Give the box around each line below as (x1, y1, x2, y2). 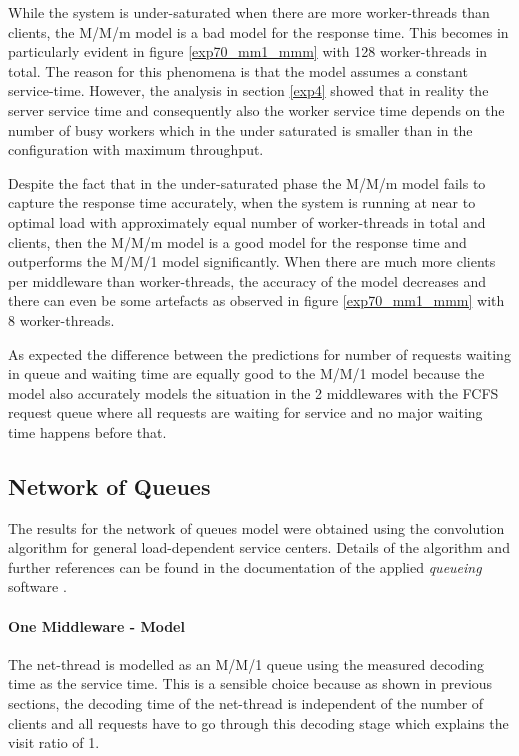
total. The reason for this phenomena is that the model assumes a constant (8, 60, 468, 81)
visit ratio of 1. (8, 732, 100, 753)
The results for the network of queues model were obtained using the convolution (8, 517, 505, 538)
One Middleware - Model (8, 615, 185, 636)
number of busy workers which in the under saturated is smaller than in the (8, 119, 473, 140)
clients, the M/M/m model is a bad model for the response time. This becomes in (8, 21, 509, 42)
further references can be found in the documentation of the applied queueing (8, 556, 482, 577)
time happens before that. (8, 421, 167, 442)
